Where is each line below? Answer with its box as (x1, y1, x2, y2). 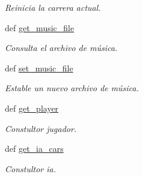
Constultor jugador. (5, 122, 77, 134)
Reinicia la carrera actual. (5, 1, 101, 13)
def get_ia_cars (5, 142, 64, 155)
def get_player (5, 101, 59, 114)
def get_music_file (5, 21, 75, 34)
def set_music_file (5, 61, 73, 74)
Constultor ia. (5, 162, 56, 175)
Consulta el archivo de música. (5, 41, 118, 54)
